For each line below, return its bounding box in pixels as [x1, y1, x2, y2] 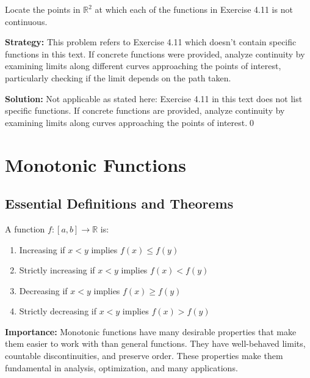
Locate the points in [5, 3, 81, 15]
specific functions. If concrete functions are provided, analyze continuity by [5, 104, 285, 117]
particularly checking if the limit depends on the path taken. [5, 71, 231, 84]
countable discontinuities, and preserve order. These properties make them [5, 349, 283, 362]
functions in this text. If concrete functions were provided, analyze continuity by [5, 47, 305, 60]
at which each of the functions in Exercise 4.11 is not [95, 3, 293, 15]
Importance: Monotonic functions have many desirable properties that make [5, 325, 297, 338]
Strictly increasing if [19, 264, 95, 276]
